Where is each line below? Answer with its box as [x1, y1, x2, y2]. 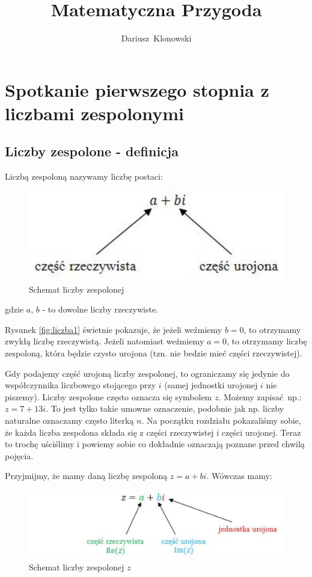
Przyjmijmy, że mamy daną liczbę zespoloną [5, 469, 168, 482]
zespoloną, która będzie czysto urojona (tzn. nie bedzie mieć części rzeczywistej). [5, 347, 302, 359]
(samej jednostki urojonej [164, 379, 258, 391]
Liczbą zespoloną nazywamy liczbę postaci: [5, 170, 163, 183]
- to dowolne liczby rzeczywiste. [42, 303, 158, 316]
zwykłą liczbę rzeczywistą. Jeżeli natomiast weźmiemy [5, 335, 204, 347]
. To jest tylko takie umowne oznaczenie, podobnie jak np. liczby [46, 402, 284, 415]
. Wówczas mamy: [206, 469, 272, 482]
